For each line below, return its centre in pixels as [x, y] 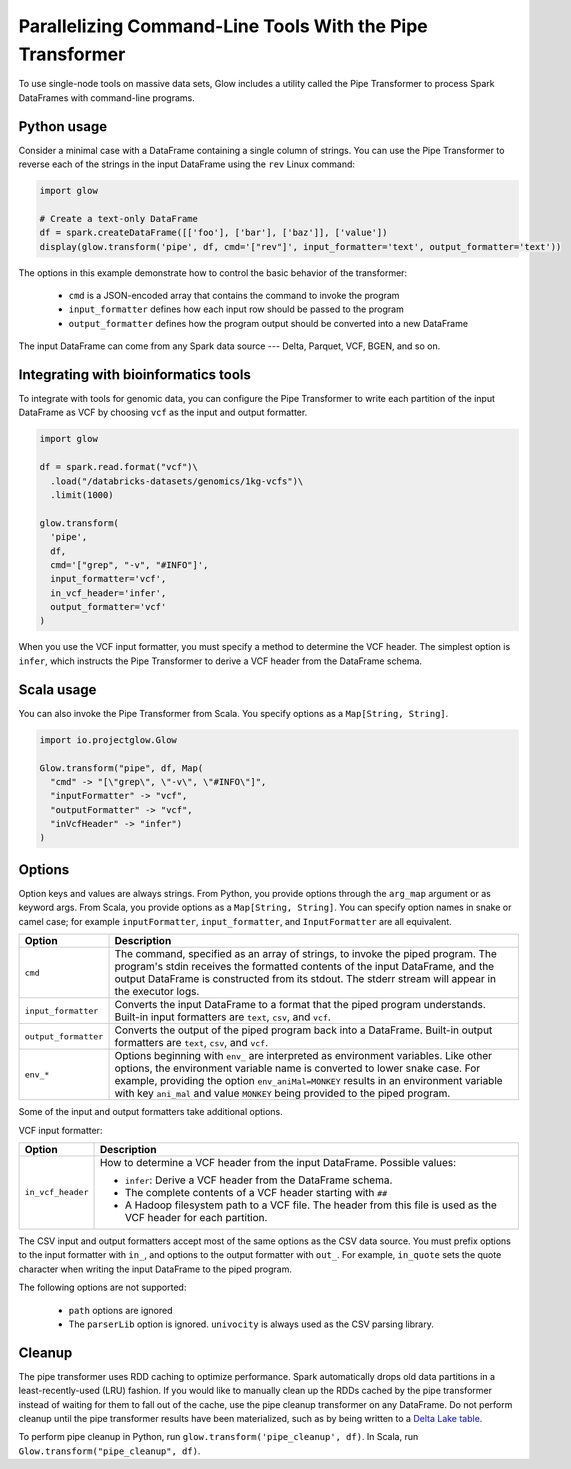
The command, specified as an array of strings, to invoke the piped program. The [305, 954]
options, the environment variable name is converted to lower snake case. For [297, 1068]
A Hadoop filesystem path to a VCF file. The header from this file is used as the [310, 1205]
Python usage [63, 126]
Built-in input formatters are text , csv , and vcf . [223, 1017]
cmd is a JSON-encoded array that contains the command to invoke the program [234, 295]
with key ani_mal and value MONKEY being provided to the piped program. [282, 1093]
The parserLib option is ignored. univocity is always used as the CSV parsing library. [251, 1324]
